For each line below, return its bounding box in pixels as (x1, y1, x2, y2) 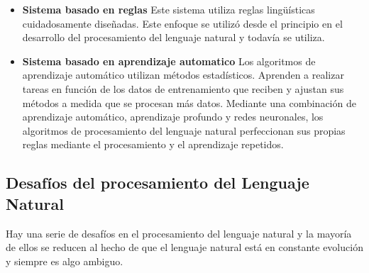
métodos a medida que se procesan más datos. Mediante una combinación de (22, 95, 356, 110)
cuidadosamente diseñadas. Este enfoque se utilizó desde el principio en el (22, 16, 343, 30)
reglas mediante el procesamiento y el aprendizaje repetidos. (22, 137, 284, 152)
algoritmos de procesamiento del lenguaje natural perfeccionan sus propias (22, 123, 346, 138)
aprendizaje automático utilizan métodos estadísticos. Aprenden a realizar (22, 67, 344, 82)
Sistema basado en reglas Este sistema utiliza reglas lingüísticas (22, 2, 315, 16)
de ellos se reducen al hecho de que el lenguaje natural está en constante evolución (6, 240, 363, 255)
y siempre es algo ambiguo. (6, 253, 123, 268)
